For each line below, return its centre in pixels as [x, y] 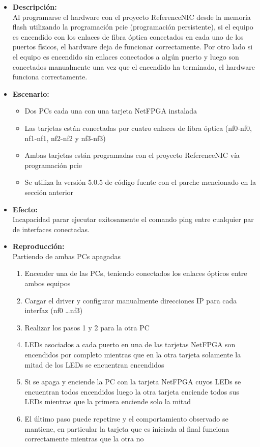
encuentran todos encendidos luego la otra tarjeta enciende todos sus [132, 391]
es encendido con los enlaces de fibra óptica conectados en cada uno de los [128, 36]
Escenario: [31, 93]
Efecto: [25, 209]
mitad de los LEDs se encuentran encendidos [94, 364]
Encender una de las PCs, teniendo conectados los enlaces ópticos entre [136, 273]
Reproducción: [38, 246]
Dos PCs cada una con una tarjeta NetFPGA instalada [111, 111]
